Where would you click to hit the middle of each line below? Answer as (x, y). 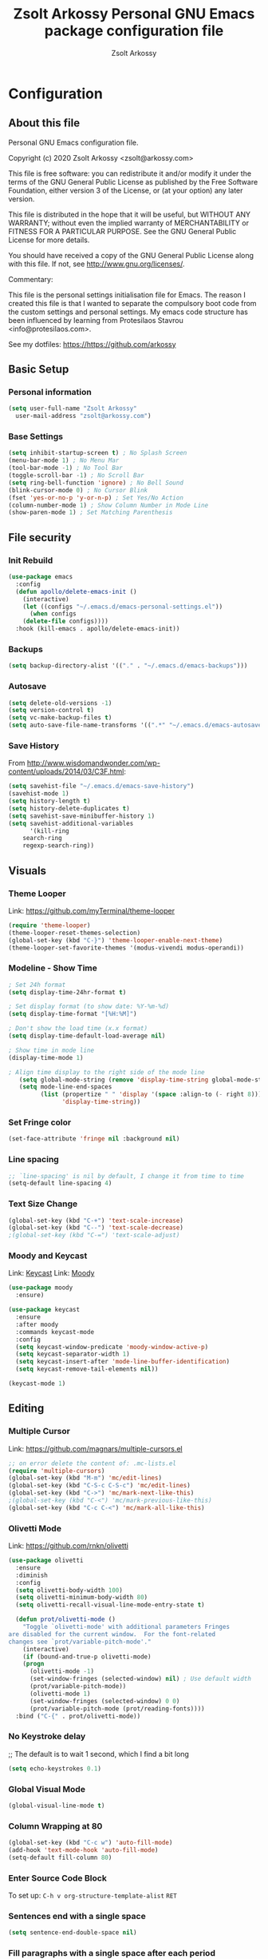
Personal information (50, 392)
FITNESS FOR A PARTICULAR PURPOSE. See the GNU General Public (122, 231)
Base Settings (36, 436)
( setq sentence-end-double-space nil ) (73, 1933)
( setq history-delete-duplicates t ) (69, 808)
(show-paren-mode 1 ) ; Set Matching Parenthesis (91, 512)
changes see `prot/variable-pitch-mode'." (80, 1642)
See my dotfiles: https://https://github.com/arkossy (93, 344)
